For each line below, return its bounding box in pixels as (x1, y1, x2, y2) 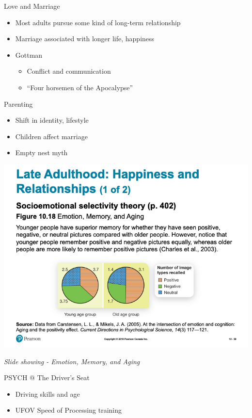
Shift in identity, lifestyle (15, 115, 89, 125)
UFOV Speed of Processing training (15, 405, 122, 415)
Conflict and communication (27, 66, 111, 76)
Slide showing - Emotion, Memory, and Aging (4, 356, 140, 366)
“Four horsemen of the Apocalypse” (27, 82, 133, 92)
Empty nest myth (15, 147, 68, 158)
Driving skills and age (15, 388, 80, 399)
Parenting (4, 98, 33, 109)
